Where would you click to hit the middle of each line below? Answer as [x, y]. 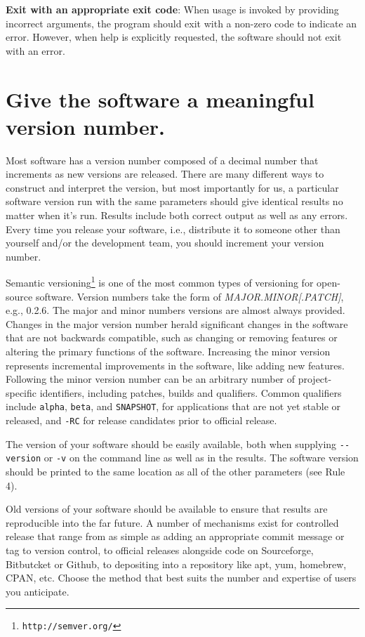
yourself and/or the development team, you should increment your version [165, 243]
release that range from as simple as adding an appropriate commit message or [175, 536]
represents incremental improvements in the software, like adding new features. [175, 365]
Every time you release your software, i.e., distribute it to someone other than [173, 229]
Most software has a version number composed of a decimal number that [162, 160]
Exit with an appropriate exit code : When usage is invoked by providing [172, 9]
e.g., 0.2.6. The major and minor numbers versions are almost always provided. [175, 310]
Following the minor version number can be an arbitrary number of [151, 379]
